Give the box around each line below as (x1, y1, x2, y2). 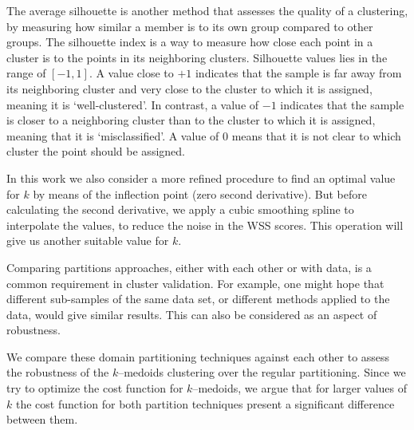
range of (6, 65, 46, 81)
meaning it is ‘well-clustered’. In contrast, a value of (6, 96, 259, 112)
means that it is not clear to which (231, 127, 401, 144)
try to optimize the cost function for (6, 380, 183, 396)
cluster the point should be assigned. (6, 143, 185, 160)
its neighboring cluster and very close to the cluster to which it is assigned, (6, 80, 373, 97)
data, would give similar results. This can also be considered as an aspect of (6, 306, 377, 322)
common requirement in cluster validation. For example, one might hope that (6, 274, 384, 291)
